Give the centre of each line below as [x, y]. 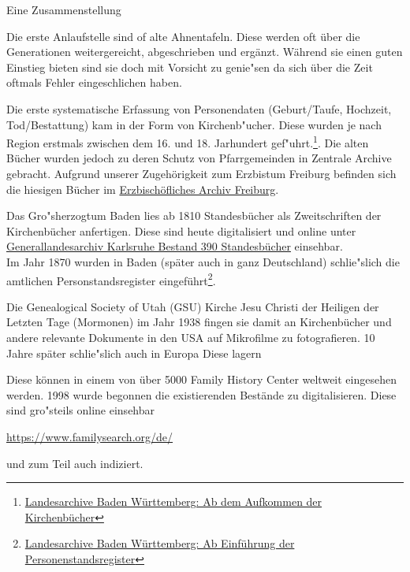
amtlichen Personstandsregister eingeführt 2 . [111, 279]
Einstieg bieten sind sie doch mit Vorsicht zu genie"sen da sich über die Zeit [190, 67]
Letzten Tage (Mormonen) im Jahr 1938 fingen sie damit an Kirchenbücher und [199, 322]
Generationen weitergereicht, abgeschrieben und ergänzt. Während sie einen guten [205, 52]
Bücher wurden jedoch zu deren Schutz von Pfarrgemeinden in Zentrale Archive [199, 158]
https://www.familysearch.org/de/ [90, 436]
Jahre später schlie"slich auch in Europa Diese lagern [134, 353]
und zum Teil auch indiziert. [75, 463]
